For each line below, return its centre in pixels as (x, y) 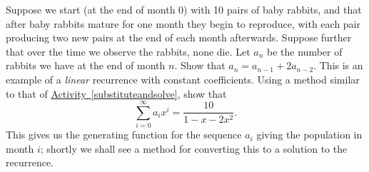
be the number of (305, 51)
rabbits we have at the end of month (86, 65)
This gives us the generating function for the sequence (124, 135)
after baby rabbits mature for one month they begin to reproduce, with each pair (183, 23)
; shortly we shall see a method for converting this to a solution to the (194, 148)
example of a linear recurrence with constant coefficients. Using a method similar (183, 79)
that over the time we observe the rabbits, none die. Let (128, 51)
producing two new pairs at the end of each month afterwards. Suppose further (179, 37)
